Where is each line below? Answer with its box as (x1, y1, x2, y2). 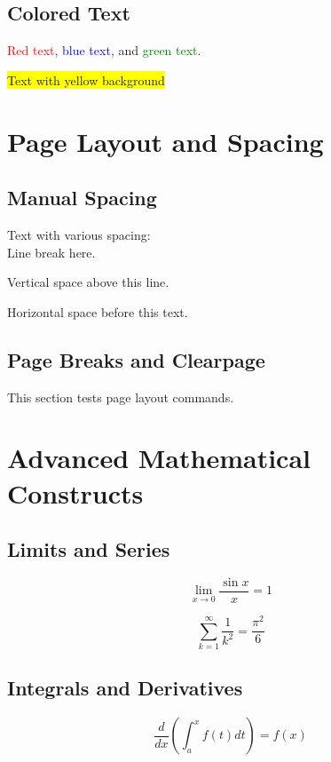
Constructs (7, 474, 144, 511)
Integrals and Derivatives (7, 674, 243, 702)
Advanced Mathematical (7, 440, 311, 476)
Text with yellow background (7, 70, 165, 89)
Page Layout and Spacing (7, 123, 324, 159)
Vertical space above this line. (7, 273, 169, 291)
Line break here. (7, 242, 96, 261)
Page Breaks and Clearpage (7, 345, 265, 373)
